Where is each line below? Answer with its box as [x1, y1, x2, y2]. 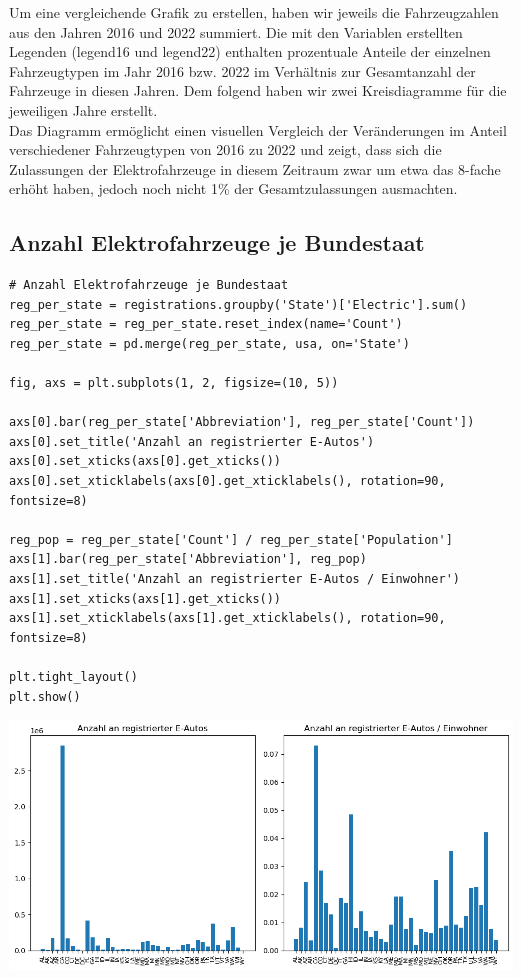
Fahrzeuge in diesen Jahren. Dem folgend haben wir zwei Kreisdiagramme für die [9, 80, 507, 101]
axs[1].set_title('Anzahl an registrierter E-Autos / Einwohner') [9, 572, 461, 587]
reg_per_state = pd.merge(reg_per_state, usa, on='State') [9, 336, 410, 351]
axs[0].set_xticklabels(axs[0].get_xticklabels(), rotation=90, [9, 474, 446, 489]
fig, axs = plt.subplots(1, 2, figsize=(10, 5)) [9, 376, 339, 391]
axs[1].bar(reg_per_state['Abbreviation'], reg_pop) [9, 552, 367, 567]
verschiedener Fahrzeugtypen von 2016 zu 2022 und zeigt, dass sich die [9, 139, 442, 160]
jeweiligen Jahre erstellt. [9, 99, 158, 120]
